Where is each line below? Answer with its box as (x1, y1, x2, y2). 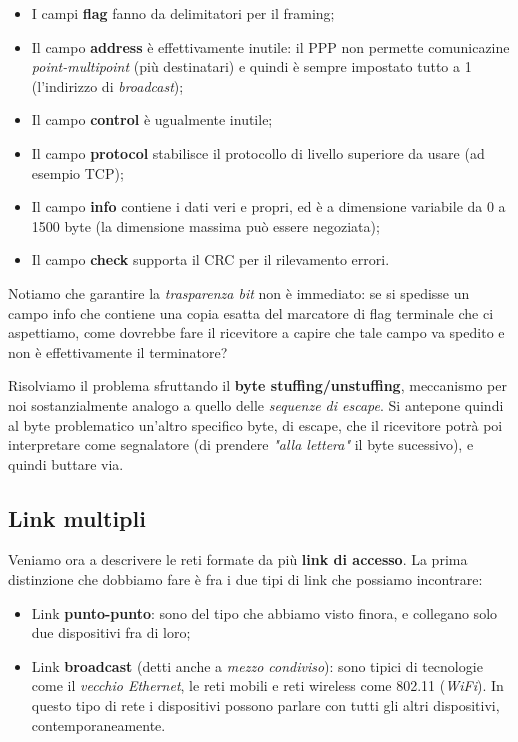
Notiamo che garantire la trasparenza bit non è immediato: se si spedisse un (8, 282, 470, 303)
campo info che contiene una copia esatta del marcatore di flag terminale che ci (8, 302, 494, 323)
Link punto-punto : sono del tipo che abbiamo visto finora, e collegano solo (31, 602, 498, 623)
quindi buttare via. (8, 453, 124, 474)
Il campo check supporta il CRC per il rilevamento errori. (31, 249, 390, 270)
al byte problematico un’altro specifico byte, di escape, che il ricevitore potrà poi (8, 414, 503, 435)
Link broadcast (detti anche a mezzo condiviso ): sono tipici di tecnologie (31, 655, 483, 676)
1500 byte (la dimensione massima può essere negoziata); (31, 215, 380, 236)
